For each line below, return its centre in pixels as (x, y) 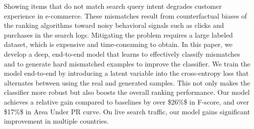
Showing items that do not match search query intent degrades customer (113, 6)
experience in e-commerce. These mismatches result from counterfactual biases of (126, 15)
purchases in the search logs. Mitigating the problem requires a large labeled (118, 34)
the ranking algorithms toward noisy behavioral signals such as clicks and (114, 25)
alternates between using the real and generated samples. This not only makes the (127, 82)
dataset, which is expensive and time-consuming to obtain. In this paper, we (118, 44)
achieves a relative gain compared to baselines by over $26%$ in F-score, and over (127, 101)
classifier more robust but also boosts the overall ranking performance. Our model (127, 92)
